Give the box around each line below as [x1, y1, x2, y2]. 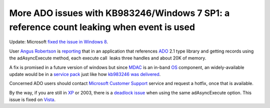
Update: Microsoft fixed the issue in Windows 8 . [9, 39, 108, 45]
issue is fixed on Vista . [9, 96, 56, 102]
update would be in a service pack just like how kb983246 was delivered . [9, 71, 161, 77]
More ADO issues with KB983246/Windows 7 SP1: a [9, 7, 230, 18]
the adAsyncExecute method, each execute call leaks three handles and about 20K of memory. [9, 55, 206, 61]
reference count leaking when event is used [9, 21, 195, 32]
